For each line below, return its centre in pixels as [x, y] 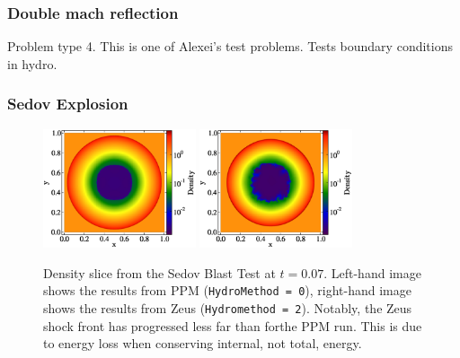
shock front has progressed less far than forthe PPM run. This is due [233, 325]
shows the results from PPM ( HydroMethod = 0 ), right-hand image [227, 290]
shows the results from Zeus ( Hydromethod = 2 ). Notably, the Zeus [228, 307]
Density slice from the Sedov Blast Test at [159, 272]
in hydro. [32, 63]
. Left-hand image [372, 272]
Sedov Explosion [68, 104]
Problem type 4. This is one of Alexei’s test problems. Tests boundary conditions [230, 46]
